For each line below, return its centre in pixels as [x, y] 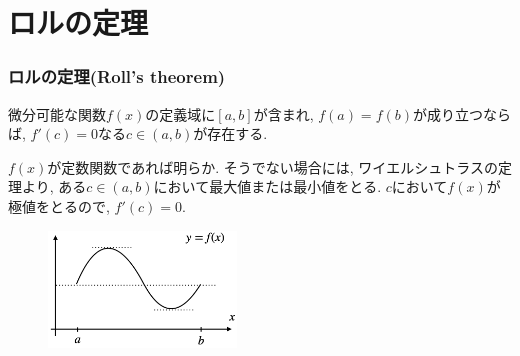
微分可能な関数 [57, 113]
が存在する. [230, 133]
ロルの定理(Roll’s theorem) [117, 76]
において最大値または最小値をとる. [267, 186]
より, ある [54, 186]
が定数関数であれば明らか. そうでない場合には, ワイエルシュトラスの [272, 166]
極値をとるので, [59, 205]
